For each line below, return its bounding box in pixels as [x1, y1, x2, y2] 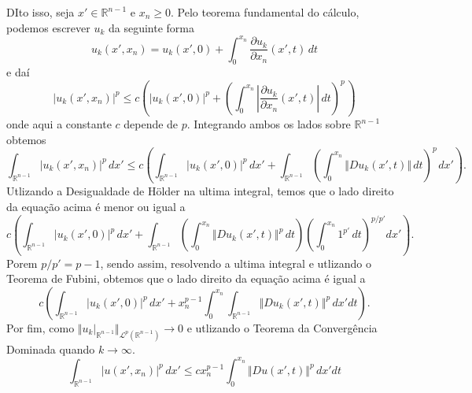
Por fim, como [6, 319, 75, 336]
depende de [124, 116, 179, 132]
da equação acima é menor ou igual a [6, 198, 186, 214]
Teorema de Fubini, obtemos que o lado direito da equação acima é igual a [6, 270, 366, 287]
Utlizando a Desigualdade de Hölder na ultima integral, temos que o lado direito [6, 183, 394, 199]
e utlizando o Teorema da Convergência [186, 319, 378, 336]
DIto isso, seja [6, 4, 75, 20]
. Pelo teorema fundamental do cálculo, [170, 4, 360, 20]
